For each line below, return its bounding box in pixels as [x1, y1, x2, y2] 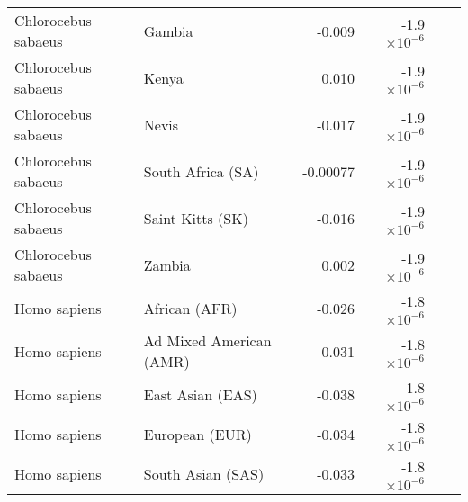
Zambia [143, 254, 191, 275]
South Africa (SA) [143, 160, 259, 182]
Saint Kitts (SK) [143, 207, 248, 229]
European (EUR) [143, 423, 252, 444]
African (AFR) [143, 297, 238, 318]
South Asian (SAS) [143, 462, 265, 484]
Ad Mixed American [143, 330, 272, 351]
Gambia [143, 20, 193, 41]
